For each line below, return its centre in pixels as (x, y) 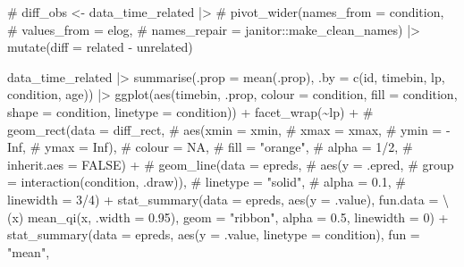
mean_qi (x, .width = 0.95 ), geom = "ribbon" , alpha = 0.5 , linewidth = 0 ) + (238, 217)
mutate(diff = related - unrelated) (100, 47)
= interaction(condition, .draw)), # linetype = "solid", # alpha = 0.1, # (207, 182)
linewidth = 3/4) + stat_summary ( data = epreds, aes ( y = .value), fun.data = (223, 199)
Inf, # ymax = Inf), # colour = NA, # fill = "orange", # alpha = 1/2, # (210, 147)
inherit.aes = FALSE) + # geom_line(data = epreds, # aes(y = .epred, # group (231, 164)
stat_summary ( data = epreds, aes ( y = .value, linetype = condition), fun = (214, 234)
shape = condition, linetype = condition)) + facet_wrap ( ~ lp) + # (190, 111)
